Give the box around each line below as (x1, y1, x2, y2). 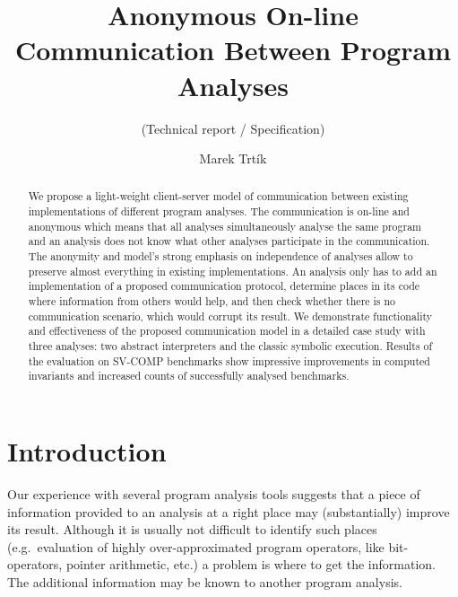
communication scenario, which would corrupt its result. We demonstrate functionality (28, 308, 433, 323)
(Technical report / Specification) (141, 119, 325, 137)
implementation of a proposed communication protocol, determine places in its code (28, 278, 420, 294)
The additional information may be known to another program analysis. (7, 572, 402, 591)
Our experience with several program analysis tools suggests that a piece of (7, 484, 420, 503)
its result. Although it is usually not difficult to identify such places (7, 520, 377, 539)
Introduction (7, 433, 167, 470)
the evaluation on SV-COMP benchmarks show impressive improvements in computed (28, 353, 430, 368)
